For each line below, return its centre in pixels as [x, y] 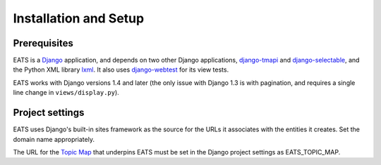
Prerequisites [43, 43]
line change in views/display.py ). [66, 93]
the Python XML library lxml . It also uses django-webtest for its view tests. [121, 70]
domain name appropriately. [54, 139]
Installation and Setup [79, 18]
